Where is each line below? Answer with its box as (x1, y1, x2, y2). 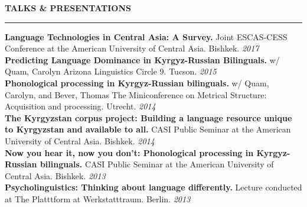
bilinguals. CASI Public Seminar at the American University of (40, 158, 274, 170)
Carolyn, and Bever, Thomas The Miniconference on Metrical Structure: (5, 88, 267, 101)
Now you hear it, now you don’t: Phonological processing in (5, 146, 254, 159)
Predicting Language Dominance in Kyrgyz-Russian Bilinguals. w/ (5, 53, 280, 66)
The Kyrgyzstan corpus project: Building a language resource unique (5, 111, 292, 124)
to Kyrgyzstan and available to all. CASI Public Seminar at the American (5, 123, 291, 135)
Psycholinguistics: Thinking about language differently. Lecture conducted (5, 181, 302, 193)
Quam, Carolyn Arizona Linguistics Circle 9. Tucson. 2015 (5, 65, 217, 77)
